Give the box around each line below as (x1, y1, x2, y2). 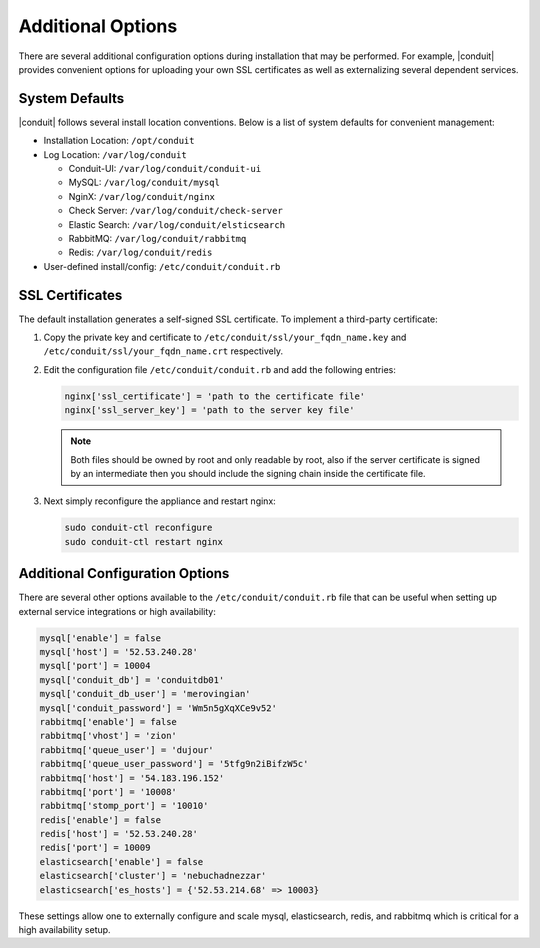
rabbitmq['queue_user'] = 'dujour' (39, 744, 214, 755)
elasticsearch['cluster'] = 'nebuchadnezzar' (39, 870, 267, 882)
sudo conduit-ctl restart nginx (64, 536, 224, 547)
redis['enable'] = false (39, 814, 162, 825)
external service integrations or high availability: (18, 605, 217, 617)
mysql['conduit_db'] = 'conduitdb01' (39, 674, 225, 685)
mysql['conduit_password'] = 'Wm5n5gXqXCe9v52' (39, 702, 277, 714)
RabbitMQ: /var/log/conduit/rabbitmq (68, 232, 247, 244)
